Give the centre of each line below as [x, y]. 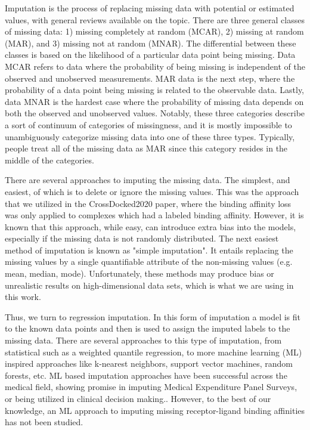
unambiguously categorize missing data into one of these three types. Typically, [150, 136]
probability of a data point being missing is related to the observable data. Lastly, [155, 90]
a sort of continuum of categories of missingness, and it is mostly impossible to [148, 124]
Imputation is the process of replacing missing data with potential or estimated [150, 8]
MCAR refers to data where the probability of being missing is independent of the [155, 66]
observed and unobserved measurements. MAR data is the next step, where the [150, 78]
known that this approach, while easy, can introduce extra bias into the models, [151, 226]
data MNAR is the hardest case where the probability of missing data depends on [154, 101]
